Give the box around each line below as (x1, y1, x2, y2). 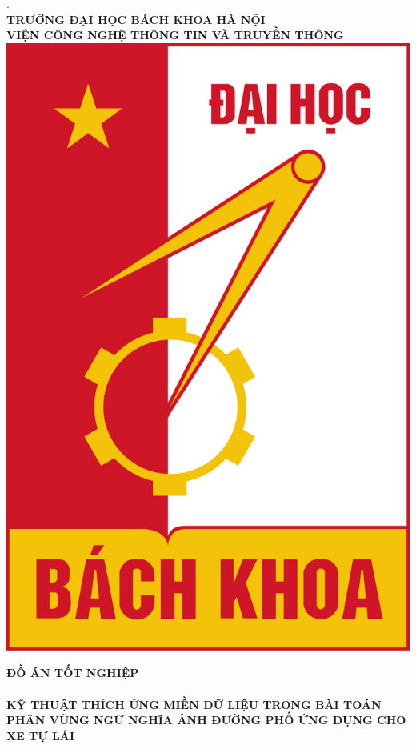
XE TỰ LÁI (6, 727, 75, 743)
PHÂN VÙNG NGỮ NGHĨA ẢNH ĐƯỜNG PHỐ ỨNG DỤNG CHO (6, 711, 406, 728)
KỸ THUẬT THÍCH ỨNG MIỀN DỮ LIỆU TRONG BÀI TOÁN (6, 695, 382, 712)
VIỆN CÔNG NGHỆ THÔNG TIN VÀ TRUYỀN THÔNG (6, 26, 344, 43)
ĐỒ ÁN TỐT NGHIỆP (6, 664, 139, 681)
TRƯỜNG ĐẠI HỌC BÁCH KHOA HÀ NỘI (6, 10, 266, 27)
